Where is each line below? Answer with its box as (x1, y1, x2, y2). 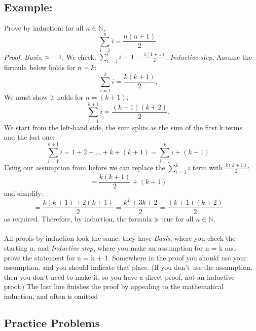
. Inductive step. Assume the (166, 51, 252, 62)
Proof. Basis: (4, 51, 43, 62)
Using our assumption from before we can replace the (4, 162, 165, 173)
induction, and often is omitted (4, 291, 98, 301)
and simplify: (4, 188, 43, 198)
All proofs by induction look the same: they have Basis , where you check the (4, 233, 236, 243)
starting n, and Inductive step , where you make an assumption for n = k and (4, 243, 236, 253)
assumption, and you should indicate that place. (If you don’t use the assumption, (4, 262, 252, 272)
